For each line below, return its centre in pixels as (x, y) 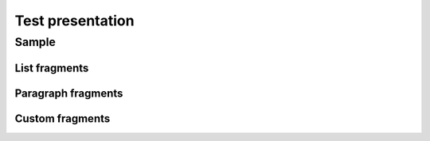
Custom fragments (63, 118)
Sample (35, 42)
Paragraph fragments (69, 93)
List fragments (52, 68)
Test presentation (74, 21)
